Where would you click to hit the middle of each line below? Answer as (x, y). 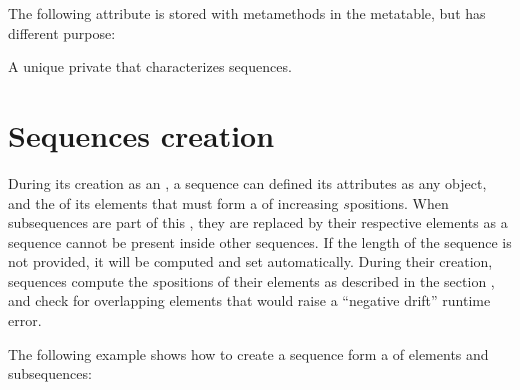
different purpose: (62, 32)
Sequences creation (141, 134)
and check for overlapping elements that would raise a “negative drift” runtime (249, 300)
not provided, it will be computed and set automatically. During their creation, (250, 261)
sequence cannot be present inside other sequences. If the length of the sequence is (260, 241)
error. (25, 320)
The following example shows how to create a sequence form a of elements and (248, 353)
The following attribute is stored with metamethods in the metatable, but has (247, 13)
